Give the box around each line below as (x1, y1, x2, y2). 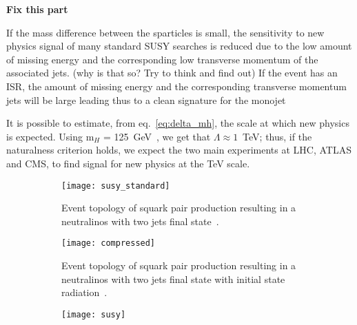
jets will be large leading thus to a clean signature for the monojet (6, 92, 286, 107)
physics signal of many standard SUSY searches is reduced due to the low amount (6, 39, 352, 53)
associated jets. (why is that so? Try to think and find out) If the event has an (6, 65, 338, 80)
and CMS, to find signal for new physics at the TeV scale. (6, 156, 250, 170)
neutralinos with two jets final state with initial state (61, 271, 285, 286)
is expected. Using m (6, 129, 94, 143)
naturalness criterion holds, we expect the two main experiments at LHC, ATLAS (6, 143, 351, 157)
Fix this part (6, 2, 68, 16)
